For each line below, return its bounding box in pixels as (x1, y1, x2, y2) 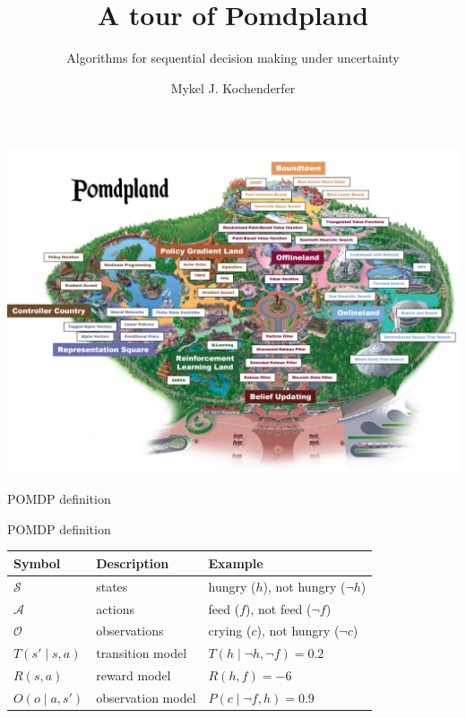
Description (96, 553, 169, 572)
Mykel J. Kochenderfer (170, 78, 296, 97)
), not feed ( (246, 599, 312, 618)
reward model (96, 666, 171, 685)
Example (208, 553, 263, 572)
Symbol (13, 553, 61, 572)
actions (96, 599, 135, 618)
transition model (96, 644, 187, 662)
